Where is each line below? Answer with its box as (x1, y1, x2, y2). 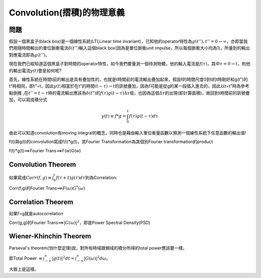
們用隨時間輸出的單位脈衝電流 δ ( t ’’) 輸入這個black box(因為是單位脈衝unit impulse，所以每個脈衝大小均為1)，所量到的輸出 (9, 45, 250, 51)
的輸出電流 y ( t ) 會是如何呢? (9, 68, 62, 73)
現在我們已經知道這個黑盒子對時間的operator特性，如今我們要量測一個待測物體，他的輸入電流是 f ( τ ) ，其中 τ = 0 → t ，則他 (9, 61, 251, 67)
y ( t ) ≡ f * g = (101, 114, 126, 119)
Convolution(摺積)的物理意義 (9, 7, 125, 18)
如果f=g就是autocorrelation (9, 211, 63, 217)
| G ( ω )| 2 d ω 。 (84, 255, 111, 261)
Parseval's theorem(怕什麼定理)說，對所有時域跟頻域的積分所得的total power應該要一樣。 (9, 245, 188, 251)
